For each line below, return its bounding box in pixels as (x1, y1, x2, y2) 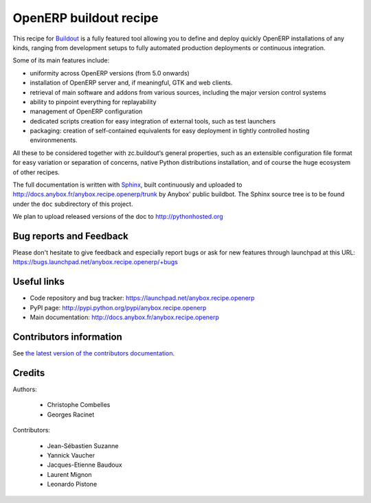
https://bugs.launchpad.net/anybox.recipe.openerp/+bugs (12, 258, 179, 266)
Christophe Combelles (47, 401, 111, 409)
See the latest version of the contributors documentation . (12, 349, 175, 358)
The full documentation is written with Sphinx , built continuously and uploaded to (12, 180, 243, 189)
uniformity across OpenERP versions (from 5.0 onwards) (30, 69, 190, 77)
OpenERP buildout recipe (12, 10, 159, 25)
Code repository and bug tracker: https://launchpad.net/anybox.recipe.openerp (30, 294, 255, 302)
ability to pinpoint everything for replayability (30, 97, 157, 106)
